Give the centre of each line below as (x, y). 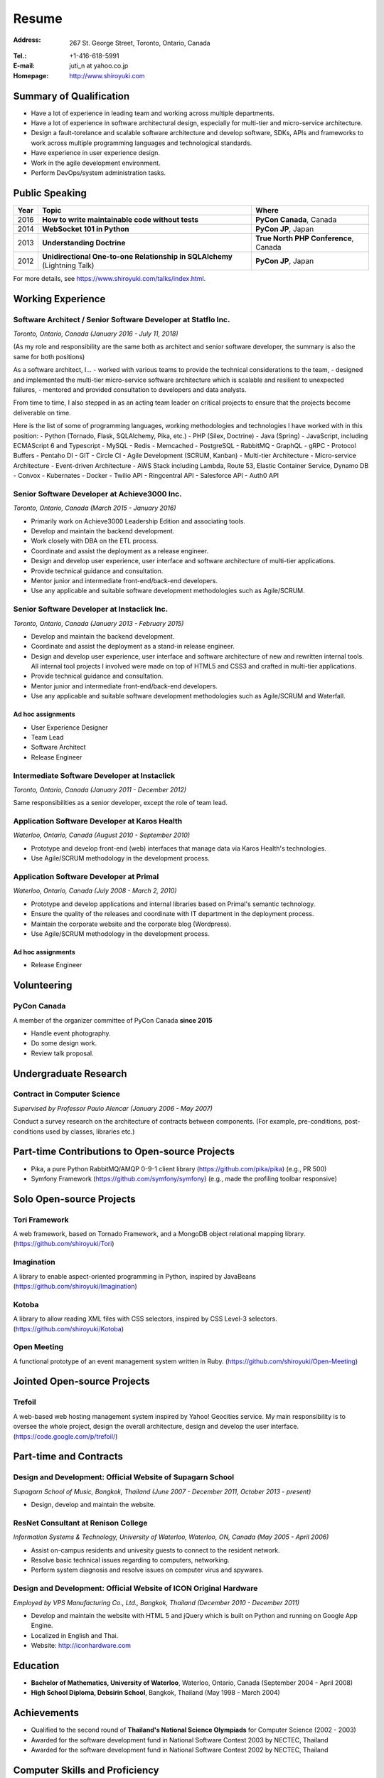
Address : (27, 40)
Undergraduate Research (70, 1074)
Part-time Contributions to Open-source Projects (124, 1152)
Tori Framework (41, 1220)
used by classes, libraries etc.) (90, 1132)
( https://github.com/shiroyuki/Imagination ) (75, 1286)
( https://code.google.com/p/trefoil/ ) (65, 1436)
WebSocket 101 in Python (85, 229)
